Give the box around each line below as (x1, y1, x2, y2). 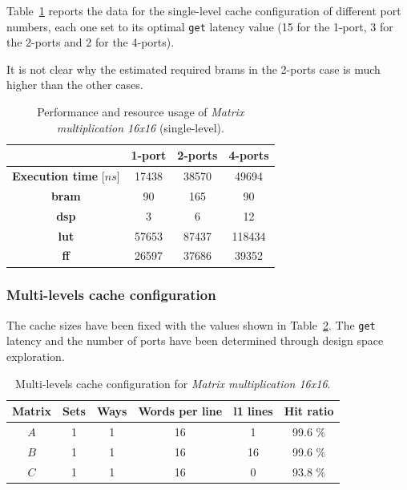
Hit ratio (284, 403, 334, 419)
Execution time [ (12, 168, 105, 184)
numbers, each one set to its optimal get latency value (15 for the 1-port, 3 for (6, 18, 393, 34)
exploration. (6, 348, 65, 364)
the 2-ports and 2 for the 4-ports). (6, 34, 175, 51)
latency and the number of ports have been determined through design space (6, 332, 384, 349)
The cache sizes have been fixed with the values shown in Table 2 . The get (6, 316, 376, 333)
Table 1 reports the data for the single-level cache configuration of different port (6, 2, 401, 18)
